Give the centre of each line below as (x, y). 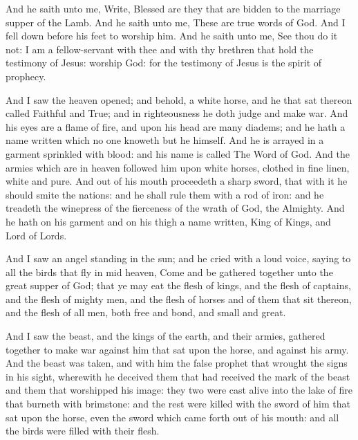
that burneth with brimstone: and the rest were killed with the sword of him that (178, 404)
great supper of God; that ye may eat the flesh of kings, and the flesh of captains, (178, 285)
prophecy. (26, 76)
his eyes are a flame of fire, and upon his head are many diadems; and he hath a (176, 126)
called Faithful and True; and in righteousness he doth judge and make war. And (177, 113)
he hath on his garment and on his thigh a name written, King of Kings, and (168, 221)
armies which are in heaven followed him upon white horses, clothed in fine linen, (178, 167)
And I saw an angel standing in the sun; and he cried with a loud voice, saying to (178, 258)
